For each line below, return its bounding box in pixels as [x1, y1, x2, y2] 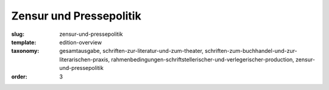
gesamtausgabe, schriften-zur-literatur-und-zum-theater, [59, 47, 204, 55]
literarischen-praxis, [59, 55, 110, 63]
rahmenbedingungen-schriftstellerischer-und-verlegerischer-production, [110, 55, 295, 63]
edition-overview [59, 38, 102, 46]
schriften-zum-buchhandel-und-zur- [205, 47, 298, 55]
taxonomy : [11, 47, 40, 55]
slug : [11, 30, 24, 38]
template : [11, 38, 37, 46]
